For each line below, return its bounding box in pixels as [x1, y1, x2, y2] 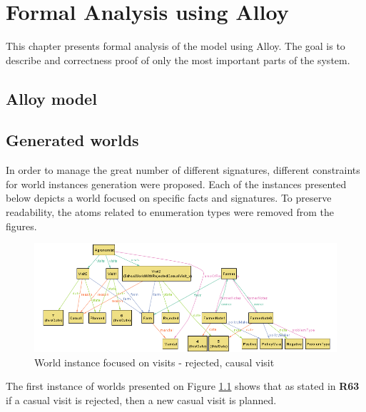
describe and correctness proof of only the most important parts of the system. [6, 52, 350, 67]
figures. [6, 218, 37, 233]
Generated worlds [6, 129, 139, 151]
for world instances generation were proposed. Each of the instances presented [6, 176, 347, 191]
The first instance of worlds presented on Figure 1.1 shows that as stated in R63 [6, 378, 360, 393]
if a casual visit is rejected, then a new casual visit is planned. [6, 392, 277, 407]
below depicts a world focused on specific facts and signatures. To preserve [6, 190, 332, 205]
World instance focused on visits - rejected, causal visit [34, 354, 275, 369]
